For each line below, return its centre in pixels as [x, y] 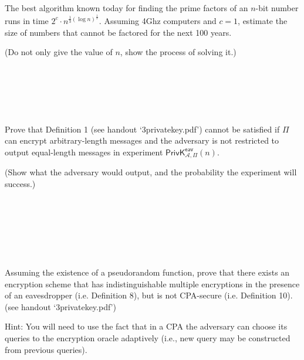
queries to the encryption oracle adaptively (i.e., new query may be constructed [148, 338]
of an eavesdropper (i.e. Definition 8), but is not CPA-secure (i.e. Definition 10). [149, 295]
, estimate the [263, 20]
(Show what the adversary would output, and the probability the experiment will [151, 172]
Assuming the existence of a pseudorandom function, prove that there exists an [147, 272]
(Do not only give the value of [59, 52]
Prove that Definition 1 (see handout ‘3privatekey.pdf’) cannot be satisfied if [142, 129]
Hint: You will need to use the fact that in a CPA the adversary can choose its [146, 326]
